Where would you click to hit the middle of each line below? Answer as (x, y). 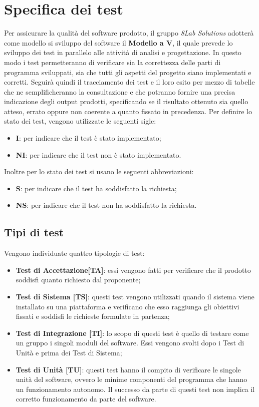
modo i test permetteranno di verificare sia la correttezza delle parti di (112, 62)
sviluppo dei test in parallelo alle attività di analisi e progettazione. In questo (123, 52)
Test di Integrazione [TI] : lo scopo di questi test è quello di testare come (132, 333)
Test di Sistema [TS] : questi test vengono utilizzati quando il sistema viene (135, 297)
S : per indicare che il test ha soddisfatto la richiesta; (96, 188)
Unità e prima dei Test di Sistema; (69, 352)
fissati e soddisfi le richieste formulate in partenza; (93, 316)
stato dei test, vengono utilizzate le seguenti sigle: (80, 121)
